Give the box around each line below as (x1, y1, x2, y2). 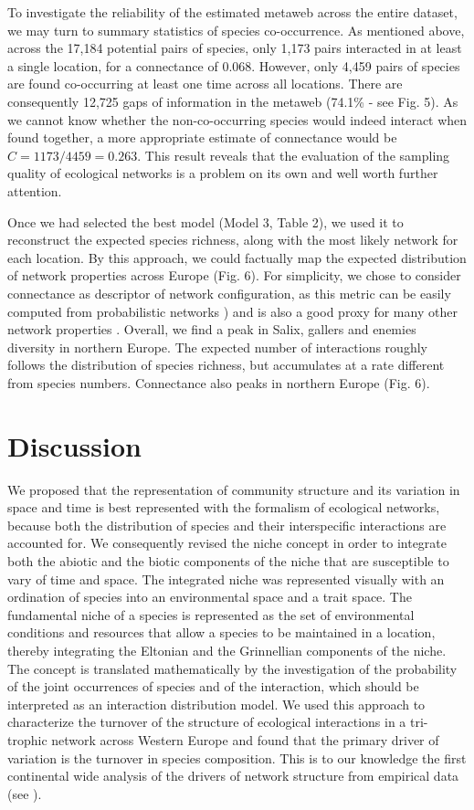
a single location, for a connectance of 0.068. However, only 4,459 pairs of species (7, 56, 460, 75)
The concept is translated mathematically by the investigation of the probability (7, 658, 458, 678)
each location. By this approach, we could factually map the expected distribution (7, 247, 467, 267)
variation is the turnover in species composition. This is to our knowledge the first (7, 748, 467, 767)
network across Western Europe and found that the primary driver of (51, 730, 439, 749)
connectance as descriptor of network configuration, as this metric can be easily (7, 283, 451, 302)
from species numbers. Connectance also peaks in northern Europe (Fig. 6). (7, 373, 430, 392)
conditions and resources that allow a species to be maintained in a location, (7, 623, 436, 642)
